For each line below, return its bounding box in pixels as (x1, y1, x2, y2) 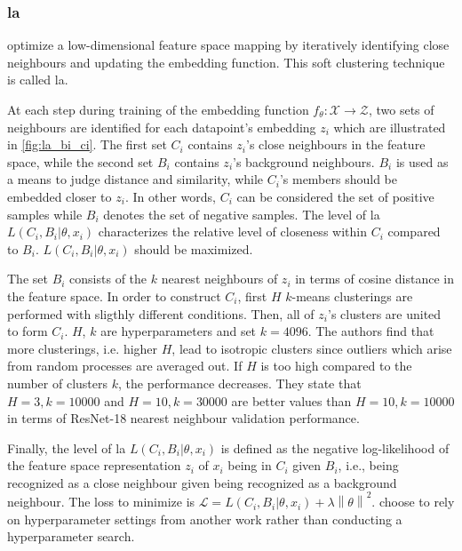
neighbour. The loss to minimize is (7, 492, 195, 511)
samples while (7, 204, 83, 223)
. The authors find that (307, 322, 434, 340)
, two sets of (368, 100, 434, 118)
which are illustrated (333, 117, 446, 136)
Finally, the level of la (7, 438, 126, 457)
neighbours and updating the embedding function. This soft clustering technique (7, 52, 445, 71)
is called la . (7, 70, 68, 89)
